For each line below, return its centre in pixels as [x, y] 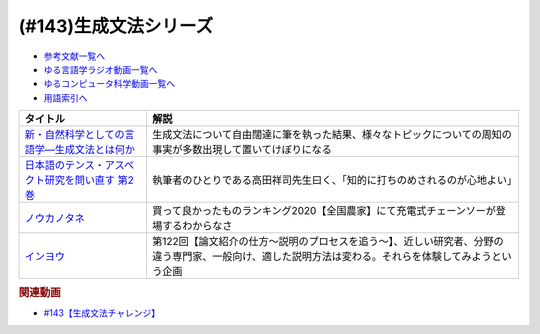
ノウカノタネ [54, 218]
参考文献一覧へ [74, 56]
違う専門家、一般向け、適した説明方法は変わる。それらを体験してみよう [321, 257]
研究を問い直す [79, 180]
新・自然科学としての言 [79, 135]
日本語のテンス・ [64, 165]
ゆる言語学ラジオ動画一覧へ [100, 69]
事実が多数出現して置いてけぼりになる [241, 150]
